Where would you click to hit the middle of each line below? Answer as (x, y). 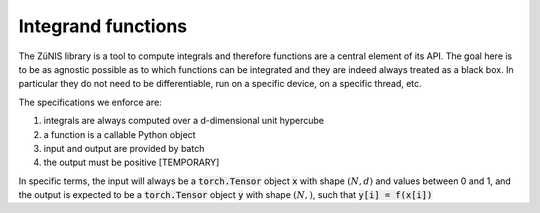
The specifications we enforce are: (90, 102)
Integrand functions (103, 26)
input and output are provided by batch (124, 148)
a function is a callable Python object (119, 134)
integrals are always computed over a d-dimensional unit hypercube (184, 121)
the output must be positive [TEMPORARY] (131, 162)
